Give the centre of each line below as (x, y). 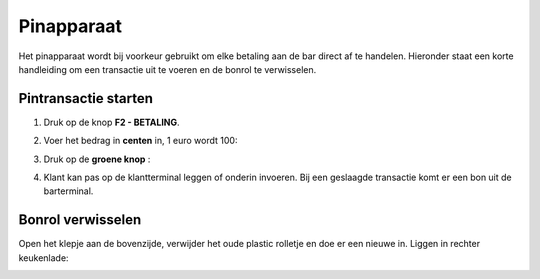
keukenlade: (43, 257)
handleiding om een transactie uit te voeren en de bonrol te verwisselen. (167, 69)
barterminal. (68, 191)
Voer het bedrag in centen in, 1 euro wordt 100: (140, 141)
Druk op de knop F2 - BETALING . (111, 122)
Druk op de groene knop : (97, 159)
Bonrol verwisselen (80, 220)
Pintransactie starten (86, 98)
